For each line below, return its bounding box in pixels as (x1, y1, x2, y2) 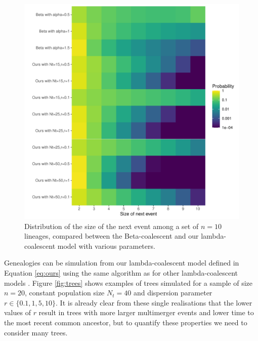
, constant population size (25, 287, 105, 298)
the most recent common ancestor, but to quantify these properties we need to (4, 317, 247, 327)
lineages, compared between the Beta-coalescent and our (24, 231, 199, 241)
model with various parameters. (57, 240, 155, 251)
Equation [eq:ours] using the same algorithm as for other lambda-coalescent (4, 267, 238, 278)
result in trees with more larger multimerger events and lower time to (38, 307, 254, 318)
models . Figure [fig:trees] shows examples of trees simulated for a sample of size (4, 277, 252, 288)
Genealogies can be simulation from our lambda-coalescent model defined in (4, 257, 239, 268)
